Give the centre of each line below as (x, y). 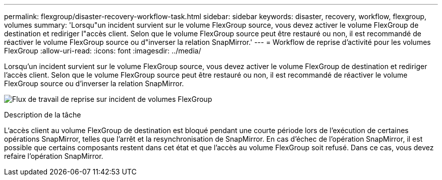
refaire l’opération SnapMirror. (54, 156)
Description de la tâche (43, 115)
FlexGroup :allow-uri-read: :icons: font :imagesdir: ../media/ (103, 51)
